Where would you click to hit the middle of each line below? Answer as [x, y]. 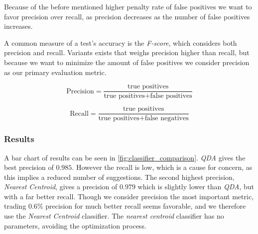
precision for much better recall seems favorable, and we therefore [146, 206]
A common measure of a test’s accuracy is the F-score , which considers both [121, 42]
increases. [18, 26]
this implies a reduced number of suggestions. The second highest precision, [119, 177]
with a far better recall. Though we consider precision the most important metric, [129, 196]
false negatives [167, 118]
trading [15, 206]
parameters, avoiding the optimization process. [75, 225]
